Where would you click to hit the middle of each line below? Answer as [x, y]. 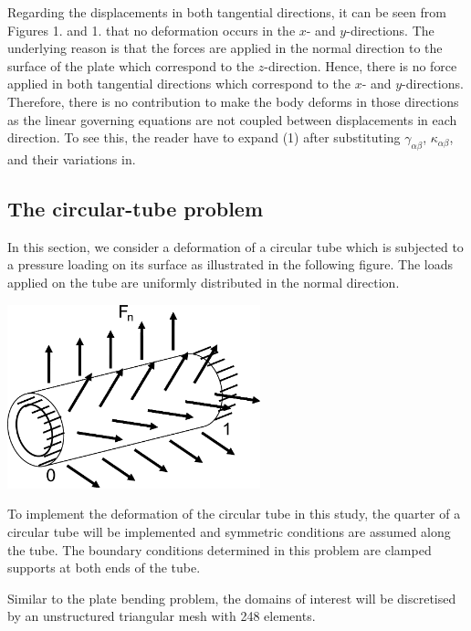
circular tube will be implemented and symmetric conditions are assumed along [229, 531]
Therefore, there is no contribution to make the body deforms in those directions [233, 101]
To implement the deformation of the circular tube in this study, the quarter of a [234, 514]
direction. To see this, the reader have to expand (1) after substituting [204, 137]
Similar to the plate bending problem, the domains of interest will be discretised [232, 598]
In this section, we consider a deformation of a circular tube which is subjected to [235, 246]
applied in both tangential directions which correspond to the [179, 84]
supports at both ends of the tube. [104, 568]
